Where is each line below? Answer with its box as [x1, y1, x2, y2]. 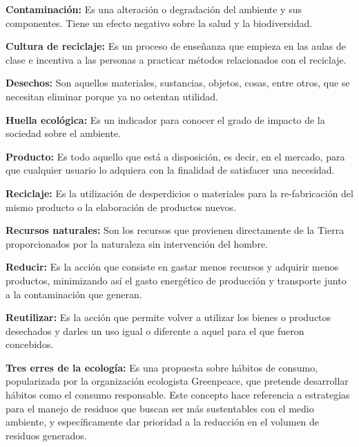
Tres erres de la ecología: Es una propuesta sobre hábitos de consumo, [6, 360, 318, 374]
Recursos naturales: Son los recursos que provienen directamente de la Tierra [6, 223, 345, 237]
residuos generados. [6, 428, 87, 442]
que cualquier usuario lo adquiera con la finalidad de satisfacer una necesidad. [6, 163, 335, 177]
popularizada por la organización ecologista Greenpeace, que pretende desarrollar [6, 374, 349, 388]
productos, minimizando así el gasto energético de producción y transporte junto [6, 273, 347, 287]
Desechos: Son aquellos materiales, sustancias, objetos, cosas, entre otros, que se [6, 75, 350, 90]
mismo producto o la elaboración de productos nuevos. [6, 199, 237, 214]
